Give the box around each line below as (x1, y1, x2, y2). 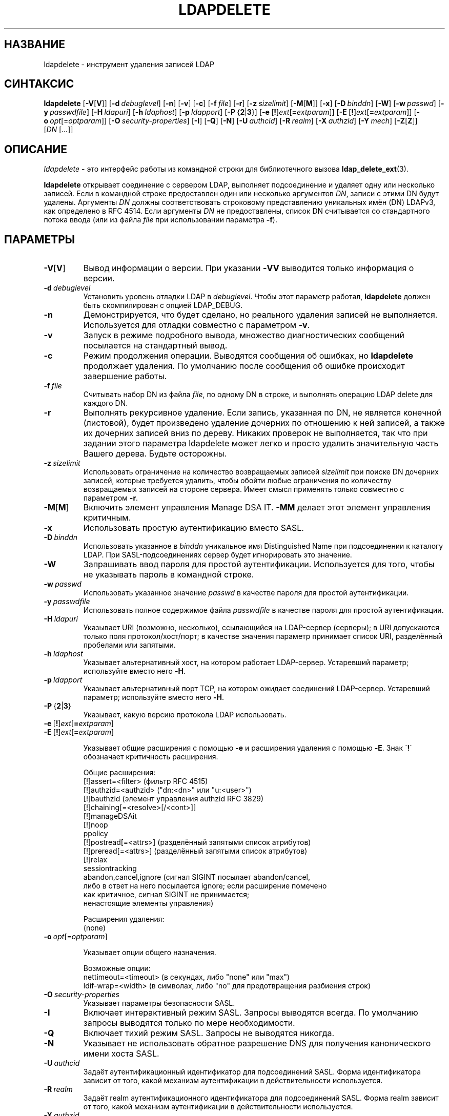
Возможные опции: (83, 964, 151, 973)
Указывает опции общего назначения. (83, 948, 216, 957)
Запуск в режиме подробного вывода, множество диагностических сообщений (83, 330, 404, 341)
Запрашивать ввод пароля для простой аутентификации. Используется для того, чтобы (83, 559, 435, 570)
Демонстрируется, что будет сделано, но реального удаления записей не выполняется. (83, 309, 438, 320)
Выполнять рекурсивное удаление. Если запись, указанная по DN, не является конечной (83, 407, 441, 418)
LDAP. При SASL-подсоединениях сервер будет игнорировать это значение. (83, 550, 352, 560)
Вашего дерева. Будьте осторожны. (83, 448, 227, 459)
